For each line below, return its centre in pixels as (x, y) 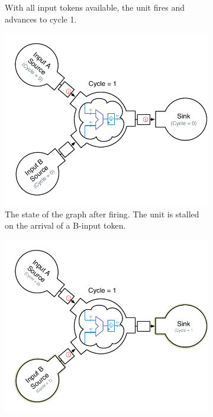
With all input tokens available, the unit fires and (95, 7)
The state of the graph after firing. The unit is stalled (102, 214)
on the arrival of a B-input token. (65, 225)
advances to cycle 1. (41, 19)
